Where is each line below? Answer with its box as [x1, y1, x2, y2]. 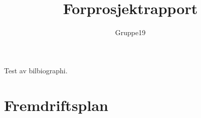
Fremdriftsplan [4, 94, 108, 115]
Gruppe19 [115, 27, 146, 38]
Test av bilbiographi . [4, 65, 68, 75]
